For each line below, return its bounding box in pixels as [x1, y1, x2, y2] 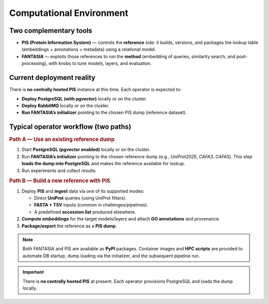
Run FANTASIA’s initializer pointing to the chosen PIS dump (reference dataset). [21, 109, 187, 115]
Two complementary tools [9, 26, 92, 35]
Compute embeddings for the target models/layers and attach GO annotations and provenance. [21, 216, 220, 222]
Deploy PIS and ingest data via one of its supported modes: [21, 188, 144, 194]
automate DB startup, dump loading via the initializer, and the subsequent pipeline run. [22, 253, 200, 259]
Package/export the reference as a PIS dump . [21, 223, 117, 229]
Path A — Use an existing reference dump [9, 136, 115, 143]
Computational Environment [9, 7, 129, 18]
